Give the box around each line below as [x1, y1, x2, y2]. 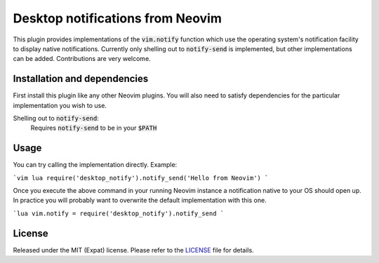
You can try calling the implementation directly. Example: [13, 161, 178, 169]
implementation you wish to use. [13, 101, 107, 109]
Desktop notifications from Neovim [13, 11, 222, 26]
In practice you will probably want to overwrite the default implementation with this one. [13, 196, 267, 205]
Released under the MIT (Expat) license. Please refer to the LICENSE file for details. [13, 245, 254, 254]
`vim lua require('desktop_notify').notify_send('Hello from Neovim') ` [13, 174, 269, 182]
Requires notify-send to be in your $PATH [30, 123, 157, 133]
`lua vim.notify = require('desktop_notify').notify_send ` [13, 209, 225, 217]
